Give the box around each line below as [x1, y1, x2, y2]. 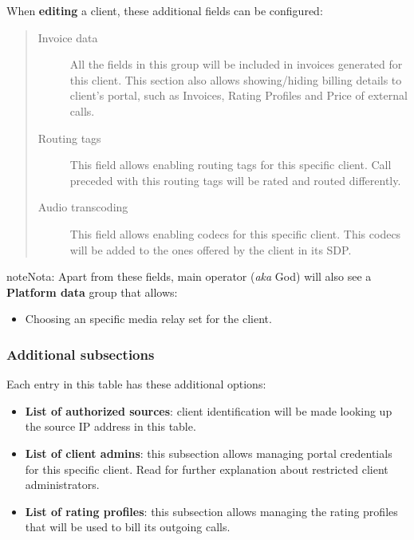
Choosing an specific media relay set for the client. [25, 310, 272, 327]
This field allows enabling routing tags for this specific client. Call [69, 156, 392, 173]
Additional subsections [6, 344, 155, 364]
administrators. [25, 476, 100, 493]
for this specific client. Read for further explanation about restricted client [25, 460, 388, 477]
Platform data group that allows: [6, 283, 178, 300]
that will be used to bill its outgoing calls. [25, 518, 231, 535]
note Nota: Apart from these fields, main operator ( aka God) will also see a [6, 268, 372, 285]
